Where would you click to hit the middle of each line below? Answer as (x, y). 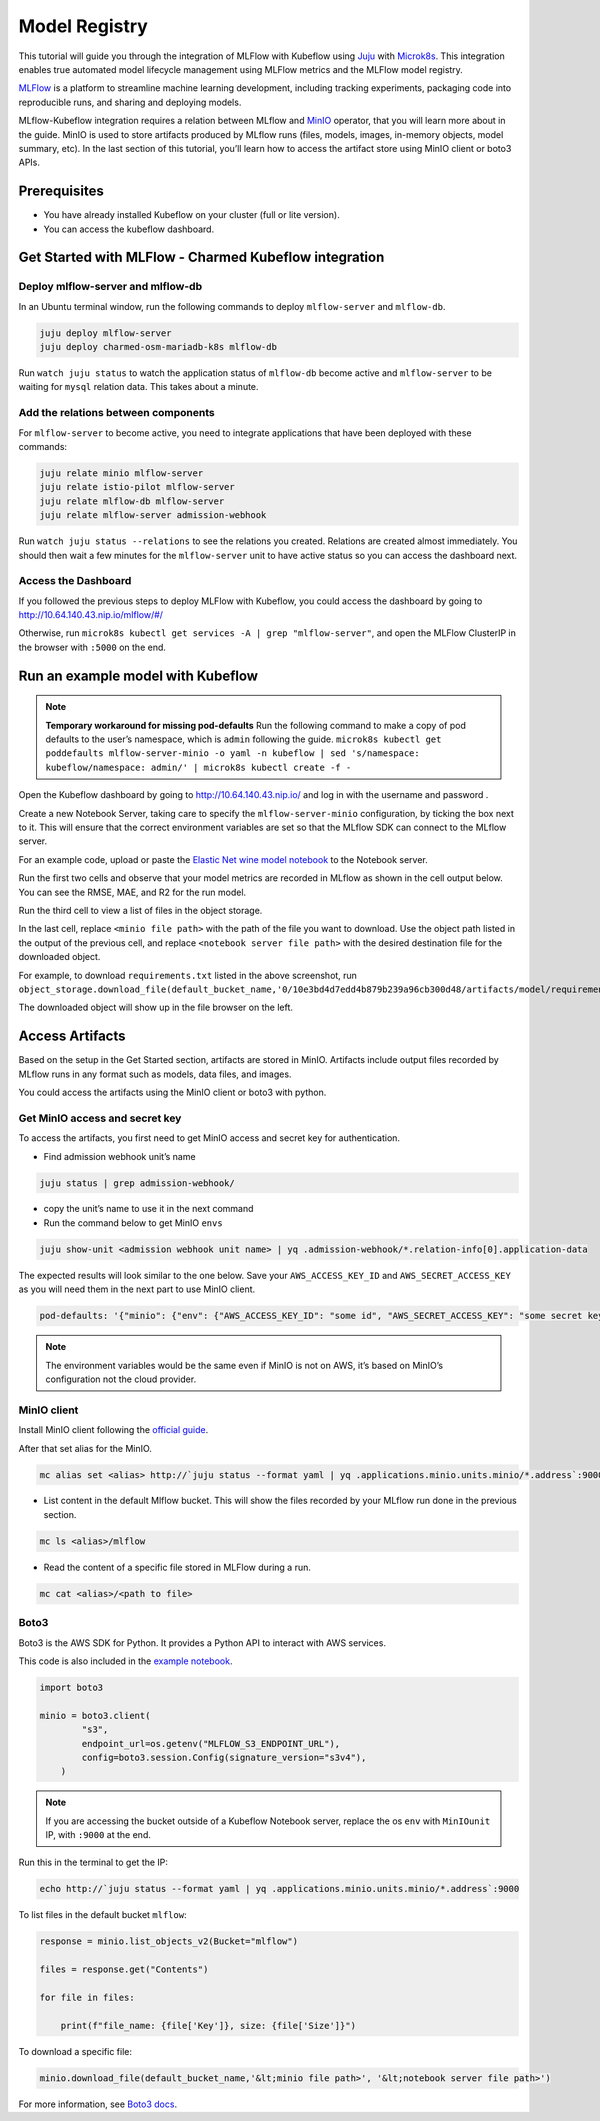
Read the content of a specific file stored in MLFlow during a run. (177, 1567)
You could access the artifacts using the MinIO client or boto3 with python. (172, 1092)
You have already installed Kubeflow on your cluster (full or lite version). (191, 215)
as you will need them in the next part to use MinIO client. (137, 1289)
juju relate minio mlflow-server (121, 473)
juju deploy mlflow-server (105, 333)
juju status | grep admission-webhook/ (137, 1183)
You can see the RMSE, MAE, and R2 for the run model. (132, 892)
